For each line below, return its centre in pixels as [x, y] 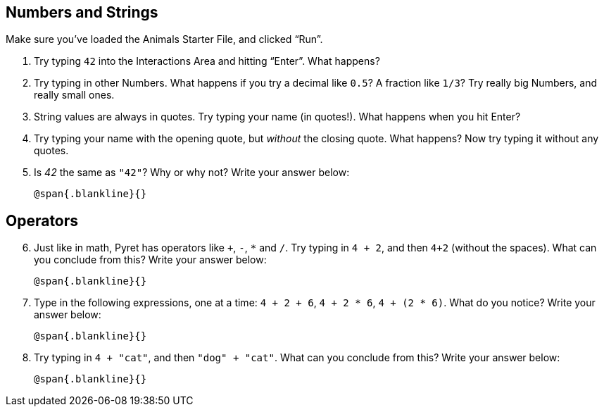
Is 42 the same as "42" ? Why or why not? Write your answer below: [192, 173]
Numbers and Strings [82, 12]
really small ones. [74, 95]
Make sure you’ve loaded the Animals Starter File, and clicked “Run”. [164, 39]
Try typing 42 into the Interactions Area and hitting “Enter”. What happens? [207, 61]
